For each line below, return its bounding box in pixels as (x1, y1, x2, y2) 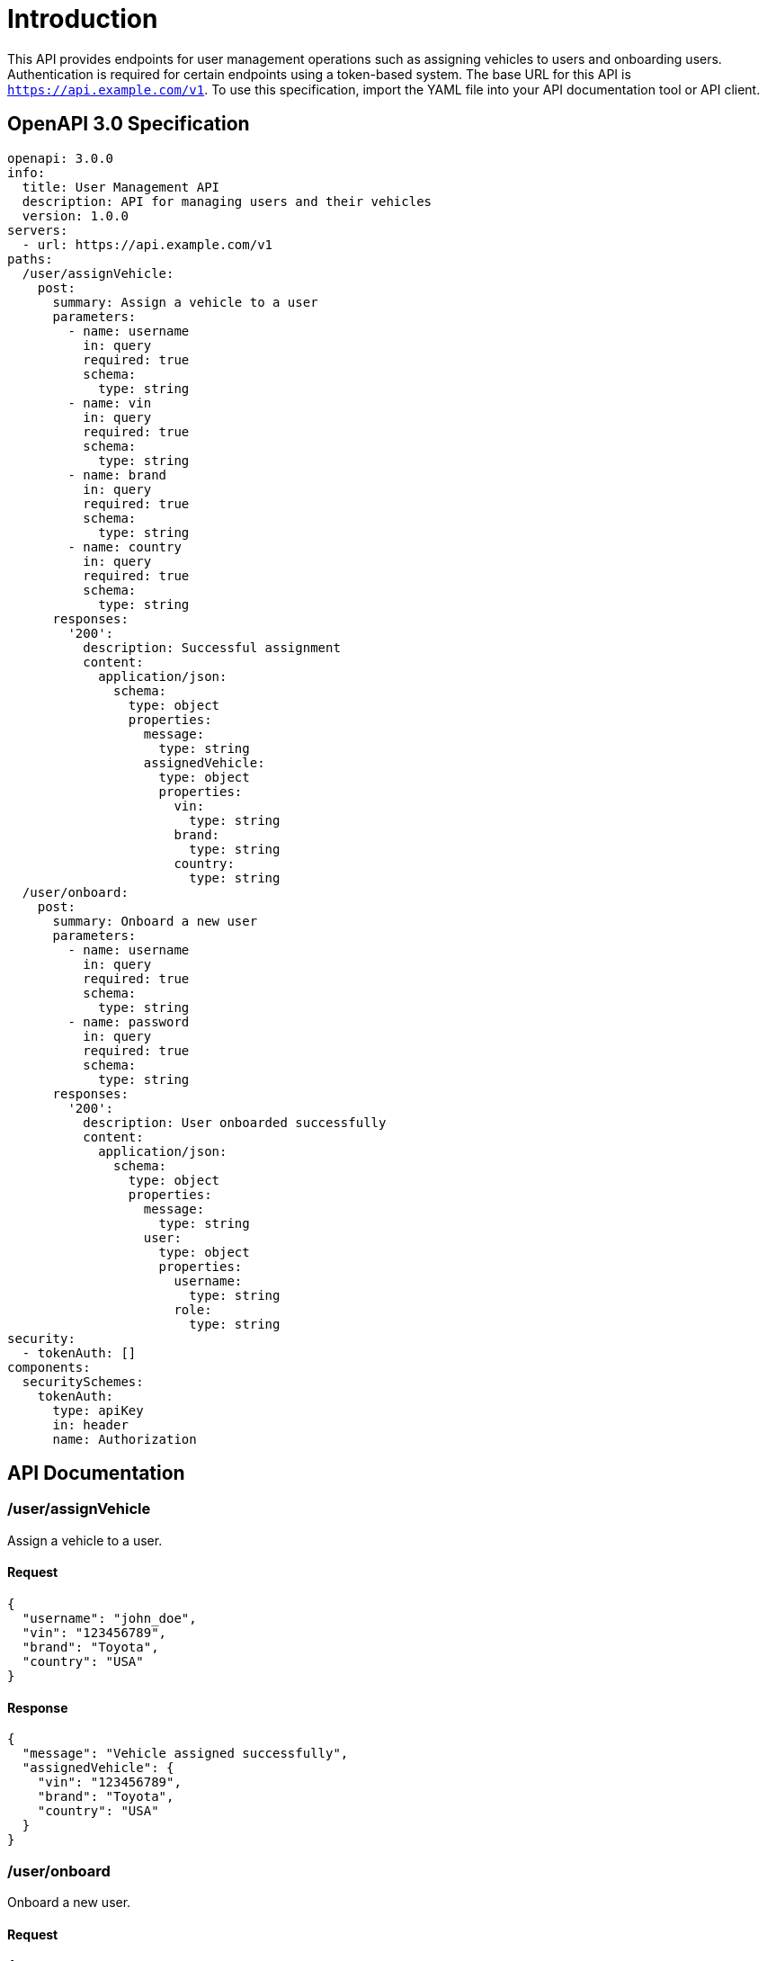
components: (7, 1359, 91, 1374)
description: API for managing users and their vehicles (22, 193, 433, 209)
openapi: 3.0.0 (7, 150, 114, 166)
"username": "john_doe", (22, 1611, 197, 1626)
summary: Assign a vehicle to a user (52, 294, 318, 309)
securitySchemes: (22, 1374, 144, 1389)
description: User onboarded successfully (83, 1115, 387, 1130)
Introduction (7, 4, 158, 34)
